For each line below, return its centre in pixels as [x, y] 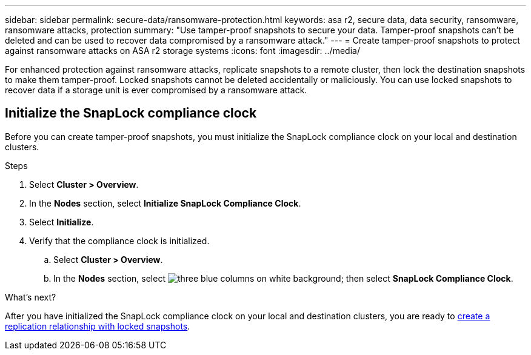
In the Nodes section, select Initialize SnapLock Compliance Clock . [165, 203]
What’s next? [31, 297]
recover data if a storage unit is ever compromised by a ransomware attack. [156, 90]
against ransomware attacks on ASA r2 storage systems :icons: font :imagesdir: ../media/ [182, 51]
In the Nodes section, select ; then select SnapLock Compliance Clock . [283, 278]
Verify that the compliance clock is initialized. [119, 241]
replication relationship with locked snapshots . [98, 326]
